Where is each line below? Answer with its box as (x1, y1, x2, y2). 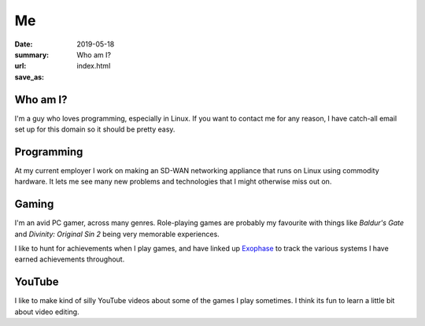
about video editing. (14, 307, 79, 317)
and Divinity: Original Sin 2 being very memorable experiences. (14, 229, 220, 239)
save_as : (14, 72, 45, 82)
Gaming (14, 198, 54, 211)
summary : (14, 50, 50, 59)
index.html (76, 61, 111, 71)
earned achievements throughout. (14, 254, 125, 264)
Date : (14, 39, 33, 49)
